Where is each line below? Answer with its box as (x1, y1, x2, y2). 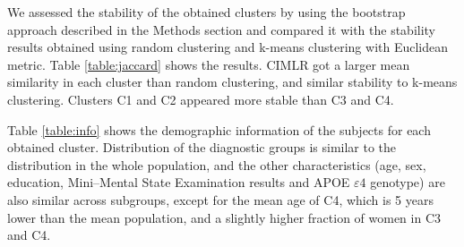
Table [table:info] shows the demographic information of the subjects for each (7, 120, 431, 139)
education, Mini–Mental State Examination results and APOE (7, 173, 350, 192)
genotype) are (370, 173, 445, 192)
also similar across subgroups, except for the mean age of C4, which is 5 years (7, 190, 434, 209)
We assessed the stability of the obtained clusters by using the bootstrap (7, 3, 406, 21)
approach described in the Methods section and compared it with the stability (7, 20, 436, 38)
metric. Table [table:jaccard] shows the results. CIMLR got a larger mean (7, 55, 410, 73)
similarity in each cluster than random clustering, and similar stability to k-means (7, 72, 458, 91)
